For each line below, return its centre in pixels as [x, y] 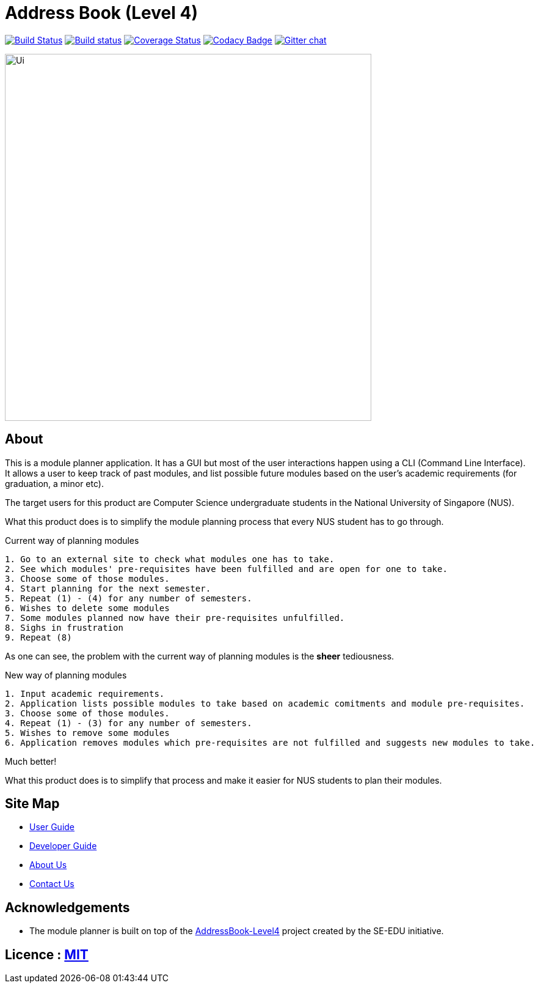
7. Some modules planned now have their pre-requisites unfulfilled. [175, 618]
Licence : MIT [47, 954]
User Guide [52, 827]
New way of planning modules [66, 675]
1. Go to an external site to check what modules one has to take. [170, 559]
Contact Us [52, 884]
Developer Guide [63, 846]
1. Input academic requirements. [85, 693]
